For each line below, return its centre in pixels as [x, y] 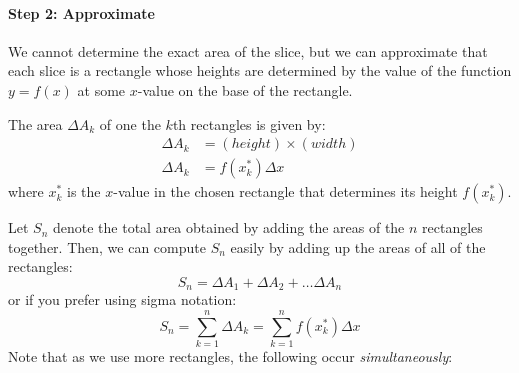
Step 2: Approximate [81, 12]
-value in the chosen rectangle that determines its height [285, 191]
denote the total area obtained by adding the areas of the [229, 227]
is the [84, 191]
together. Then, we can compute [107, 246]
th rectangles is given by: [249, 123]
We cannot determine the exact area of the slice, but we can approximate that [248, 50]
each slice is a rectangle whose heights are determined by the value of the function [260, 70]
